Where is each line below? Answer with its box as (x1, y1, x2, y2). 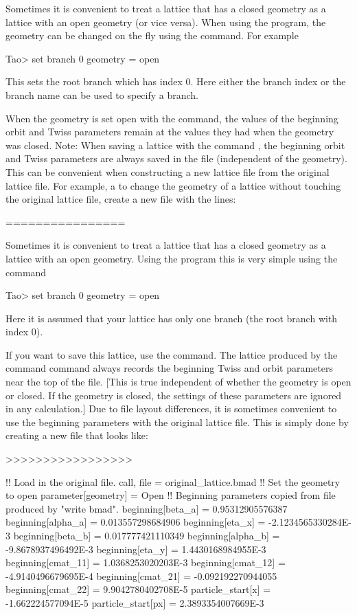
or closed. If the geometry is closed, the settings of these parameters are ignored (5, 388, 342, 402)
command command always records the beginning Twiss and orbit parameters (5, 361, 333, 375)
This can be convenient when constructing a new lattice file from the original (5, 164, 330, 179)
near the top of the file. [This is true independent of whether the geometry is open (5, 374, 352, 389)
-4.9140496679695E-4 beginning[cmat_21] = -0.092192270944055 (5, 568, 277, 583)
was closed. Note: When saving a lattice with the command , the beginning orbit (5, 137, 345, 152)
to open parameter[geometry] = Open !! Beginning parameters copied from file (5, 488, 336, 502)
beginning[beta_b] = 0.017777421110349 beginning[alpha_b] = (13, 528, 280, 542)
